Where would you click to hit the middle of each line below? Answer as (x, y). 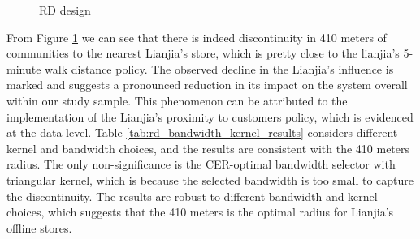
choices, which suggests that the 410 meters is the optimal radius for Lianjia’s (200, 212)
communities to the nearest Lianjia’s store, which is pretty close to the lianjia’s (203, 53)
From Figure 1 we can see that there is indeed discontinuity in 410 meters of (197, 37)
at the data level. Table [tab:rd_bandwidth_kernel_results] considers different (202, 132)
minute (24, 68)
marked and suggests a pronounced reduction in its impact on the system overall (207, 85)
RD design (65, 10)
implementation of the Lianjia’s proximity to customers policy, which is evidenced (210, 116)
